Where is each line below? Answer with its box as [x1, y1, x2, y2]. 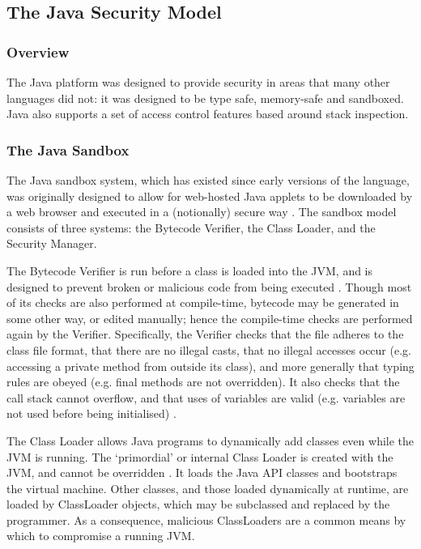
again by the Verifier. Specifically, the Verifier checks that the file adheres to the [6, 326, 404, 343]
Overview [6, 41, 70, 62]
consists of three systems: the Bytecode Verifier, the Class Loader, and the [6, 219, 376, 236]
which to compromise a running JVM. [6, 527, 195, 544]
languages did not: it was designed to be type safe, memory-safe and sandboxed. [6, 89, 404, 106]
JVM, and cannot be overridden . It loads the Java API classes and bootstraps [6, 464, 398, 481]
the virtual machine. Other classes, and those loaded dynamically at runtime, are [6, 479, 409, 496]
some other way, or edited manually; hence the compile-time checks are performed [6, 309, 413, 326]
